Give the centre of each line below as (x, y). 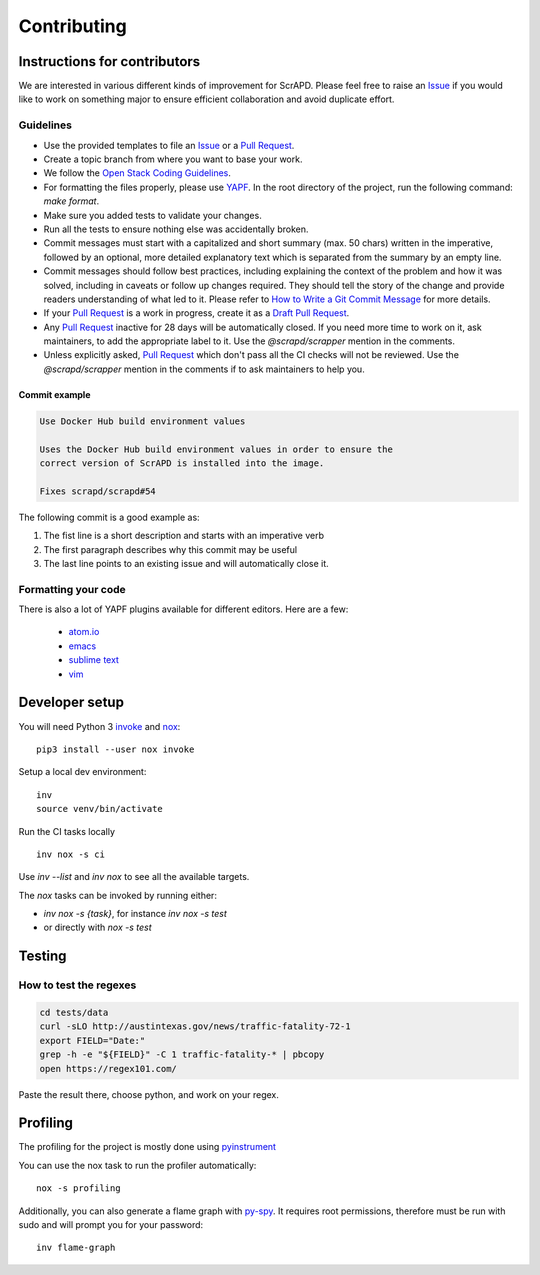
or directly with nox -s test (97, 927)
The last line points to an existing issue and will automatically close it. (186, 563)
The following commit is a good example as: (109, 517)
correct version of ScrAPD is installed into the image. (182, 463)
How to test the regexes (77, 985)
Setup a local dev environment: (82, 772)
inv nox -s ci (70, 854)
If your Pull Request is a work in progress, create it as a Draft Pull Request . (196, 313)
